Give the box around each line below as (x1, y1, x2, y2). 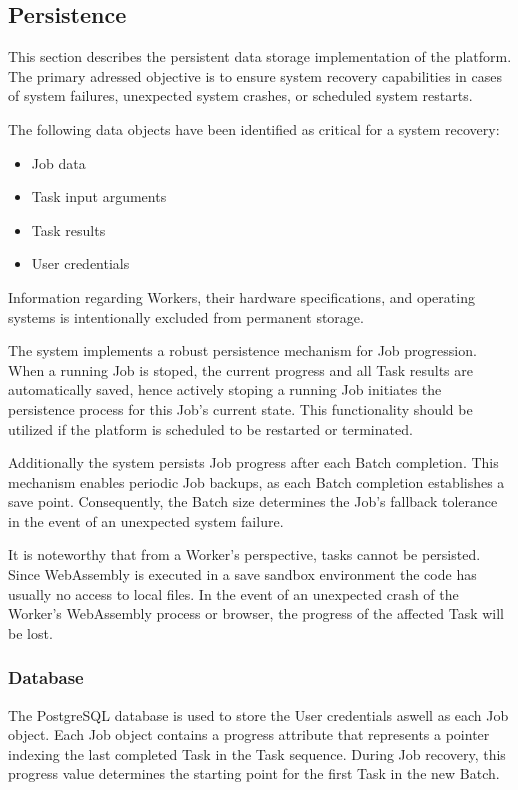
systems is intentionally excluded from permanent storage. (8, 306, 364, 327)
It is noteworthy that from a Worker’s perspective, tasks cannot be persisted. (8, 544, 481, 565)
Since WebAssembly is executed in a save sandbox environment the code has (8, 564, 477, 585)
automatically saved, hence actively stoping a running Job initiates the (8, 379, 442, 400)
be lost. (8, 622, 53, 643)
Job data (31, 152, 86, 173)
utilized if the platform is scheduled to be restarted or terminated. (8, 418, 413, 439)
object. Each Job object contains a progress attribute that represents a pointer (8, 724, 490, 745)
